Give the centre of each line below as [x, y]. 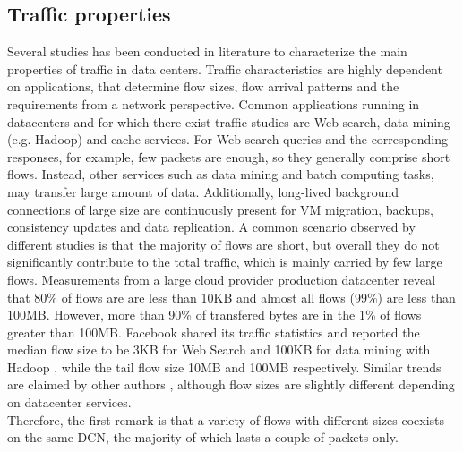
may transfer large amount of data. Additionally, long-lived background [203, 191]
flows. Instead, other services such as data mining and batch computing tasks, [221, 174]
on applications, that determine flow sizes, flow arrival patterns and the [203, 86]
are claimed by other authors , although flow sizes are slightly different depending [231, 384]
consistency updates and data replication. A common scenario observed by [211, 227]
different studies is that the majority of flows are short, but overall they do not [223, 244]
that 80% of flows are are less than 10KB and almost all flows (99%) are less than [231, 297]
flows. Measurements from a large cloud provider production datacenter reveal [222, 279]
